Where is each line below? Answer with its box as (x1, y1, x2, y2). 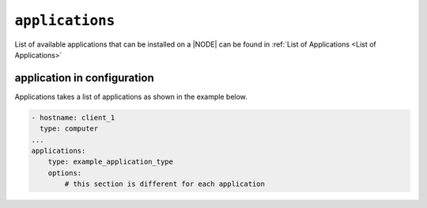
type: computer (40, 124, 99, 134)
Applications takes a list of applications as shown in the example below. (14, 92, 248, 101)
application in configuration (14, 71, 154, 85)
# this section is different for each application (64, 180, 265, 189)
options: (47, 168, 82, 177)
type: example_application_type (47, 157, 174, 166)
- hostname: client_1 (31, 113, 115, 122)
